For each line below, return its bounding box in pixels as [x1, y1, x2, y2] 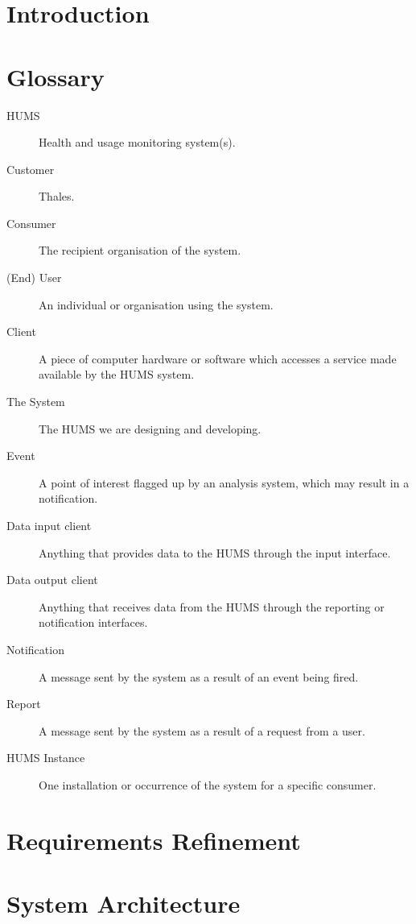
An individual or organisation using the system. [39, 296, 274, 313]
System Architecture [6, 887, 241, 920]
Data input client [6, 517, 92, 533]
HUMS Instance [6, 749, 85, 766]
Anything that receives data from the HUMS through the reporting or [39, 598, 385, 615]
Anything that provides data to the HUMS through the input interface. [39, 544, 391, 561]
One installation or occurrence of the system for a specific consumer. [39, 776, 377, 793]
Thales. [39, 188, 75, 205]
